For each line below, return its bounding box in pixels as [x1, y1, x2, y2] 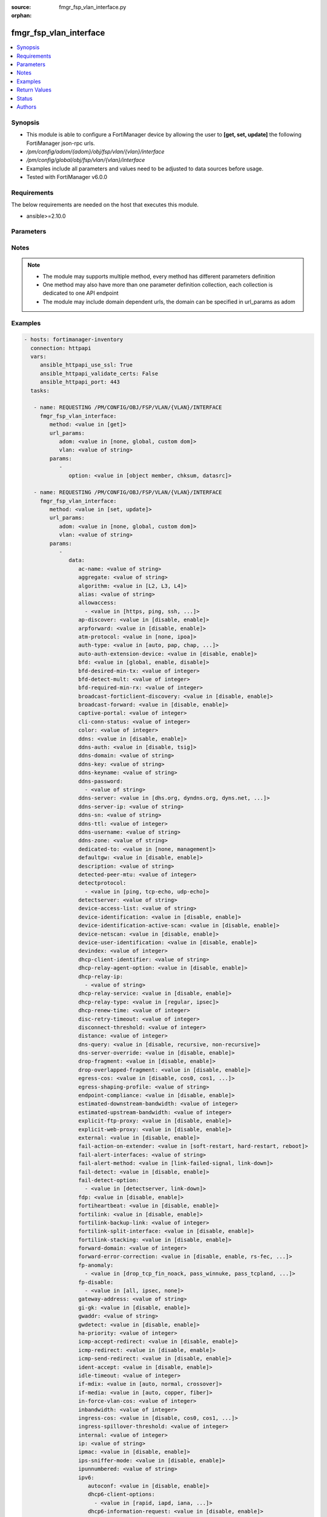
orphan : [11, 12, 32, 19]
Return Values [16, 86, 51, 93]
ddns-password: [78, 777, 124, 785]
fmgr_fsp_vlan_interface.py [59, 4, 127, 10]
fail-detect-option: [78, 1177, 139, 1183]
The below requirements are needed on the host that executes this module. [11, 201, 199, 209]
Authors [16, 103, 36, 110]
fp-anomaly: [78, 1262, 114, 1268]
